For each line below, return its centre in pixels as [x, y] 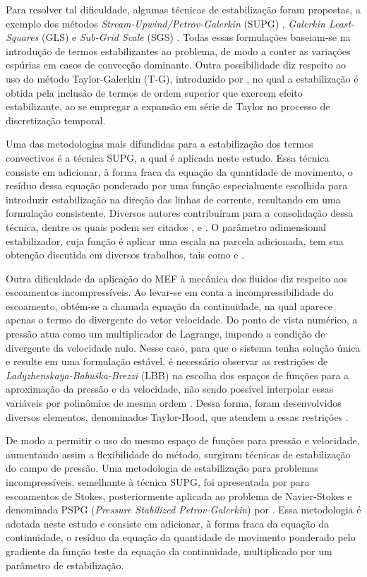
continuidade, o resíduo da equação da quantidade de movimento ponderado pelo [181, 537]
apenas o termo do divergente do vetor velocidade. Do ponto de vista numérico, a [182, 320]
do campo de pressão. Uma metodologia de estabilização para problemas [162, 468]
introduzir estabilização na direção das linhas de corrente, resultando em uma [173, 199]
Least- [342, 23]
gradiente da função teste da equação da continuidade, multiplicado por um [169, 551]
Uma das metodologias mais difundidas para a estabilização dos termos [160, 144]
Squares [22, 37]
